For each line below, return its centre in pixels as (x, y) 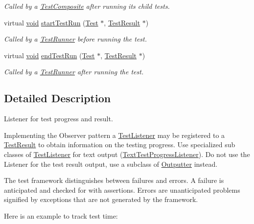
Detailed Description (58, 98)
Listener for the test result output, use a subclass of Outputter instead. (111, 164)
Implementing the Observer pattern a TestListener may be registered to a (115, 135)
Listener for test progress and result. (58, 119)
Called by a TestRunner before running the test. (76, 39)
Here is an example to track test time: (61, 215)
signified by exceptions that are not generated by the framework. (101, 199)
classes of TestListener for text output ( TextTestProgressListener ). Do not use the (127, 154)
